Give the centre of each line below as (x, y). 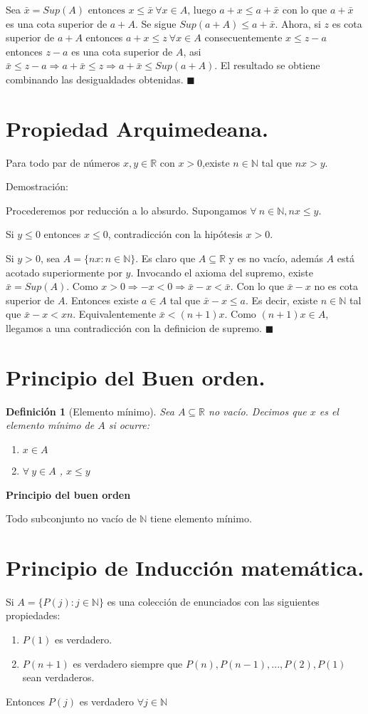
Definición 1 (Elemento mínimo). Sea (90, 411)
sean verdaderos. (58, 677)
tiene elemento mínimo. (201, 518)
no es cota (336, 286)
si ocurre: (129, 425)
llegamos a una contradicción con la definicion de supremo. (134, 328)
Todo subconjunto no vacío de (71, 518)
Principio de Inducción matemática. (185, 567)
